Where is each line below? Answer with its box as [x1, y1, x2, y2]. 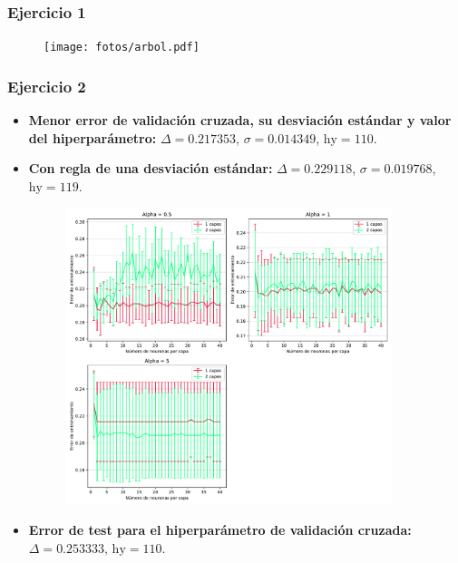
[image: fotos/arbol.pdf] [44, 41, 200, 54]
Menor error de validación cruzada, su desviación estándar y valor [28, 111, 452, 130]
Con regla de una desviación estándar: [28, 159, 273, 178]
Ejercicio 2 [7, 74, 86, 97]
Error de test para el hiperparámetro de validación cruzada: [28, 520, 412, 539]
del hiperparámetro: [28, 128, 157, 147]
